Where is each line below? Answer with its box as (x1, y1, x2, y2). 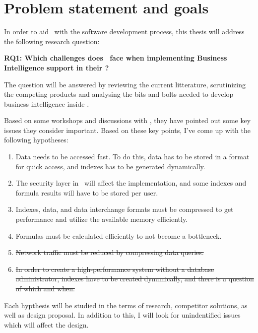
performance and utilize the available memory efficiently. (15, 214, 188, 224)
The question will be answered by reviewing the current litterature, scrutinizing (4, 79, 246, 89)
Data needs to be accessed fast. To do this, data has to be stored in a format (15, 151, 250, 162)
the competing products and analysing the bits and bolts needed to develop (4, 89, 234, 99)
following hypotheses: (4, 134, 68, 145)
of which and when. (15, 283, 75, 293)
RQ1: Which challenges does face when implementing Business (4, 53, 227, 63)
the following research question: (4, 36, 100, 46)
